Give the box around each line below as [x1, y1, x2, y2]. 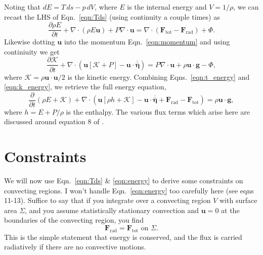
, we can [233, 2, 259, 12]
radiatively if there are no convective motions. [4, 241, 146, 252]
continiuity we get [4, 46, 60, 57]
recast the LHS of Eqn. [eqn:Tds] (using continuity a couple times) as [4, 11, 220, 22]
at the [221, 205, 240, 215]
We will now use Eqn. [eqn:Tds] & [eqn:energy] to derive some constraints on [4, 175, 243, 186]
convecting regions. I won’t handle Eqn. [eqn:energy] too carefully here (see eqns [4, 185, 254, 195]
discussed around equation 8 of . [4, 116, 104, 127]
